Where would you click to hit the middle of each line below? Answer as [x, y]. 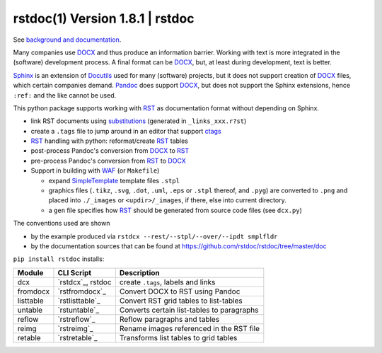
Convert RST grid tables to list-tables [181, 301]
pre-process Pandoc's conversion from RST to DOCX [109, 161]
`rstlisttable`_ [79, 301]
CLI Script [75, 272]
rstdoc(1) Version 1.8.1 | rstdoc [104, 18]
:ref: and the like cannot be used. [65, 95]
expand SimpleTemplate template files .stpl [114, 180]
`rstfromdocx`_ [82, 291]
